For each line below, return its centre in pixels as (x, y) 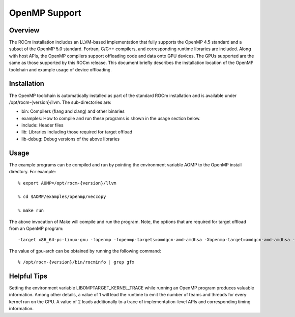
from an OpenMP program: (36, 228)
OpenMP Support (45, 13)
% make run (31, 211)
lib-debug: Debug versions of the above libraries (71, 139)
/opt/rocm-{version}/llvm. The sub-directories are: (60, 102)
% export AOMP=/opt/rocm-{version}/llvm (67, 183)
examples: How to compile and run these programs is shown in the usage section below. (111, 118)
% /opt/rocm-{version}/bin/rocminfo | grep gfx (76, 262)
